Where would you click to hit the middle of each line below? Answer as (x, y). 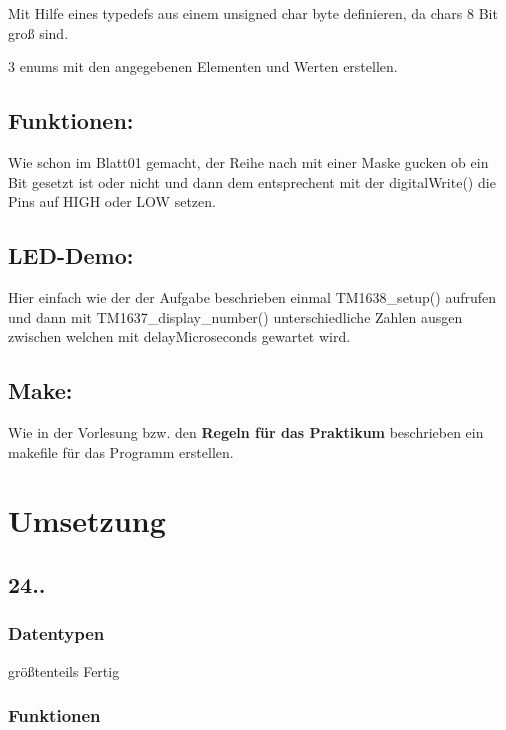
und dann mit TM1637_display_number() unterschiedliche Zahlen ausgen (235, 316)
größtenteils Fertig (64, 670)
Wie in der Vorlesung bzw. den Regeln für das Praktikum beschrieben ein (246, 431)
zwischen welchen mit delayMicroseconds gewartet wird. (179, 336)
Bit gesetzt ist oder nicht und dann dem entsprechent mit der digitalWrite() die (252, 181)
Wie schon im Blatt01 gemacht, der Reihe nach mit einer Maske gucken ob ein (248, 161)
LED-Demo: (71, 255)
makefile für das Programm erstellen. (121, 451)
